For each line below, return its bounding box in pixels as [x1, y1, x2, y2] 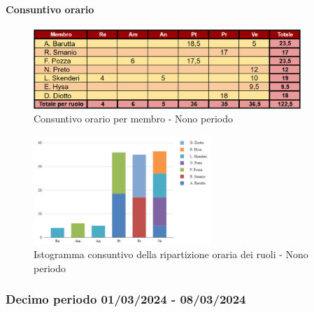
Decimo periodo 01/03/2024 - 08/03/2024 [6, 290, 246, 308]
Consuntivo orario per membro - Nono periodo [34, 111, 233, 126]
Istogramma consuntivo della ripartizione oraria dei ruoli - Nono [34, 246, 308, 261]
